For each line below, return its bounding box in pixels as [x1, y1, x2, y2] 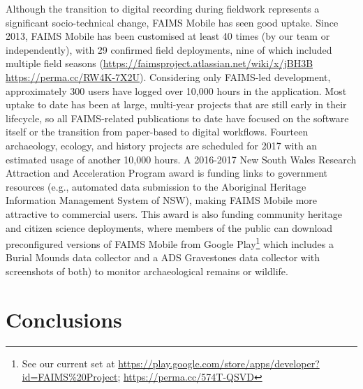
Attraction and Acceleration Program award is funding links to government [6, 166, 328, 180]
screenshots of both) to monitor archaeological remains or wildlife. [6, 263, 288, 278]
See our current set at [22, 355, 115, 370]
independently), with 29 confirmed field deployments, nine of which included [6, 42, 332, 57]
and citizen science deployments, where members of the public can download [6, 220, 333, 235]
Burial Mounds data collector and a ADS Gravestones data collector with [6, 250, 320, 265]
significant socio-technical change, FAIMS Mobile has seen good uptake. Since [6, 15, 339, 29]
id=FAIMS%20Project [22, 369, 118, 384]
